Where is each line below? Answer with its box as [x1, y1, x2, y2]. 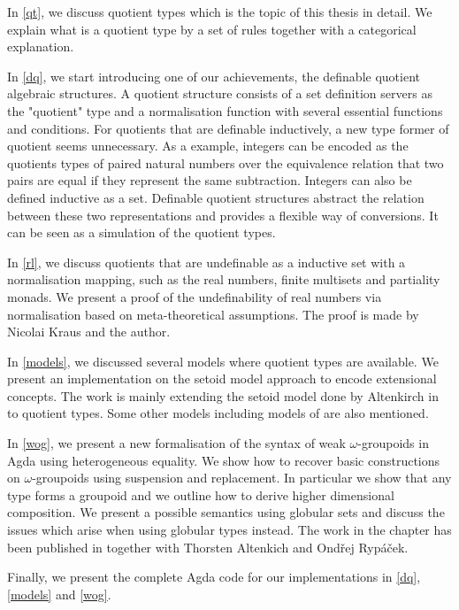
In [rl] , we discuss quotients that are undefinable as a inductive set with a [7, 252, 406, 271]
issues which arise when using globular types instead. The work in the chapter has [7, 521, 452, 539]
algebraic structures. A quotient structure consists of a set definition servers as [7, 84, 432, 103]
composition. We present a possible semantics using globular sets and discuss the [7, 503, 445, 521]
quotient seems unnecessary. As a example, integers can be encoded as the [7, 136, 409, 155]
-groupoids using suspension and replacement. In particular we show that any [32, 468, 452, 487]
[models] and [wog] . [7, 584, 111, 603]
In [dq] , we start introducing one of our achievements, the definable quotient [7, 66, 420, 85]
